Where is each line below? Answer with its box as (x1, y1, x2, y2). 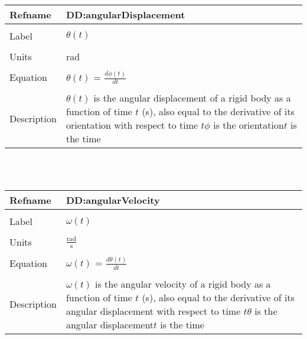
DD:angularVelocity (66, 193, 160, 207)
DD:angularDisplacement (66, 7, 185, 21)
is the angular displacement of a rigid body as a (93, 91, 291, 105)
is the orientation (213, 118, 284, 132)
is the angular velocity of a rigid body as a (94, 276, 271, 291)
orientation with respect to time (66, 118, 198, 132)
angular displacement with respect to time (66, 304, 241, 318)
